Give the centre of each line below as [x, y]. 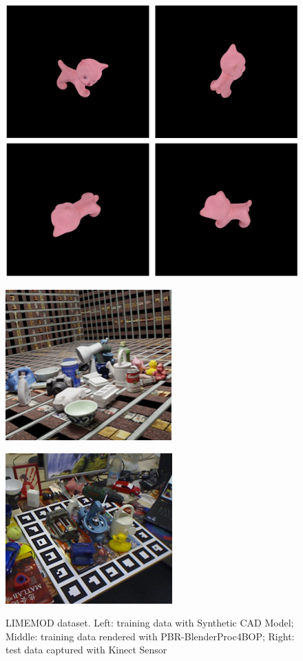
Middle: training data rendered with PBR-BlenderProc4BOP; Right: [150, 636]
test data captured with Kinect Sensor [86, 650]
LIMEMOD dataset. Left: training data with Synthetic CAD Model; [150, 623]
